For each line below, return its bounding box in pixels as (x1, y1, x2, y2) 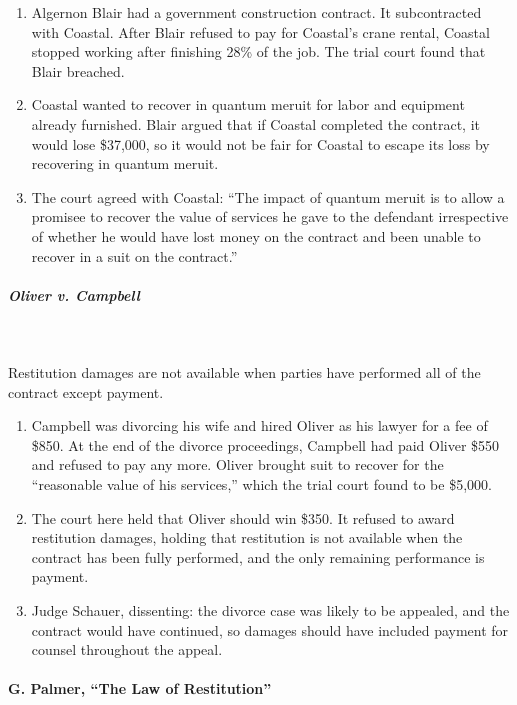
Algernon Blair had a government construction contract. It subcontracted (31, 2, 482, 22)
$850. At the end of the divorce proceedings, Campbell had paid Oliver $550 (31, 434, 500, 455)
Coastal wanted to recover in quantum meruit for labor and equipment (31, 94, 465, 115)
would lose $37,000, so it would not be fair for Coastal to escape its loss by (31, 133, 490, 154)
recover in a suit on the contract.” (31, 245, 238, 266)
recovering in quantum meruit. (31, 153, 219, 174)
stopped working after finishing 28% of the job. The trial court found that (31, 41, 486, 62)
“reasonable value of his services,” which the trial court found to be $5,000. (31, 474, 492, 495)
